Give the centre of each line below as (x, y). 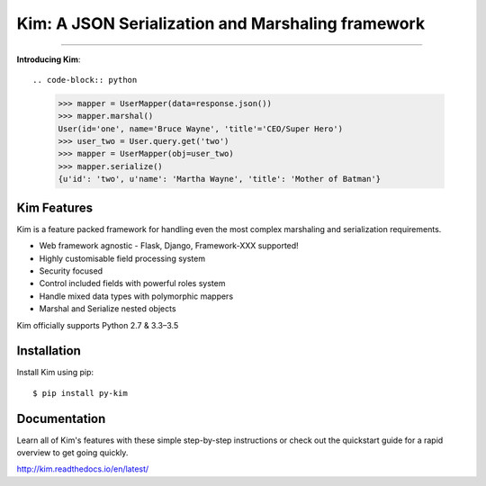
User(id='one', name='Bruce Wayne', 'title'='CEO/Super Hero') (201, 129)
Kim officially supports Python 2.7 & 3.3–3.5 (98, 325)
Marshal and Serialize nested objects (108, 309)
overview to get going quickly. (72, 453)
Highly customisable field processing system (122, 258)
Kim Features (55, 207)
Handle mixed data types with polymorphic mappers (136, 296)
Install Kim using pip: (55, 373)
